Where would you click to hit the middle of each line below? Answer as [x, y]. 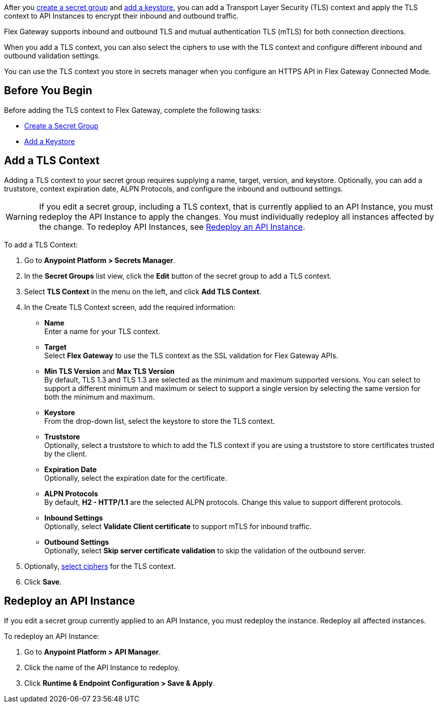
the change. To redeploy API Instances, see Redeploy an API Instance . [172, 227]
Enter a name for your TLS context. [102, 331]
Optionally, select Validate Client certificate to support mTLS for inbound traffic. [178, 526]
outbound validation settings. [52, 56]
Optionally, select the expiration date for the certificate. [136, 478]
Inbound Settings [74, 518]
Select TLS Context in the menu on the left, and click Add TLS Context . [143, 291]
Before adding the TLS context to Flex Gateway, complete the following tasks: [133, 110]
